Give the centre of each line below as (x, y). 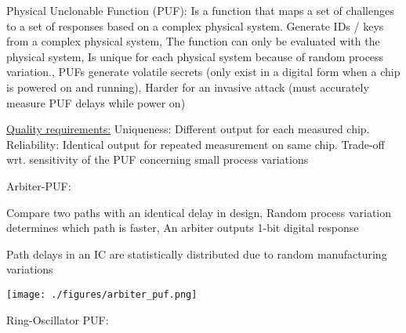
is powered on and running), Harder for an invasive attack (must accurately (188, 87)
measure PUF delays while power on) (96, 102)
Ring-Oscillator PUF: (58, 319)
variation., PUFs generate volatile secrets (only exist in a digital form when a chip (203, 72)
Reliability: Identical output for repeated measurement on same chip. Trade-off (196, 144)
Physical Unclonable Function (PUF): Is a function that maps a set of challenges (200, 10)
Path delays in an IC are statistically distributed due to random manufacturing (197, 253)
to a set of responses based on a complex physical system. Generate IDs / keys (195, 25)
